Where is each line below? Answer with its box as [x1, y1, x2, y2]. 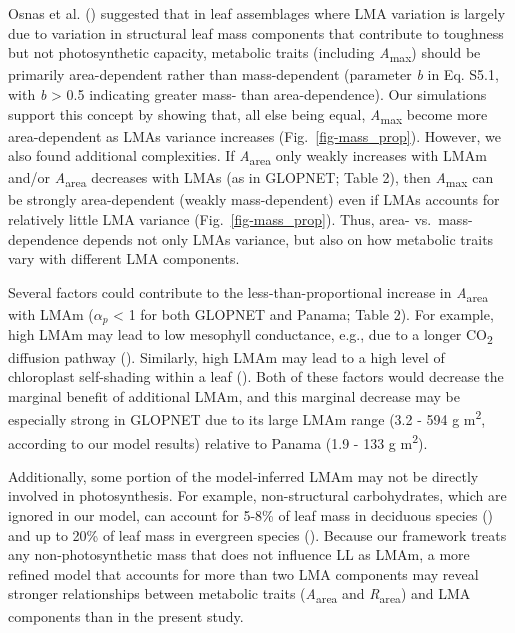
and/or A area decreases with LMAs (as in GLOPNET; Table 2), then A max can [8, 167, 494, 191]
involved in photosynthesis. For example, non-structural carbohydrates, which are [8, 485, 507, 506]
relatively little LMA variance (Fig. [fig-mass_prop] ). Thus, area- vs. [8, 209, 432, 230]
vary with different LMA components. [8, 248, 240, 269]
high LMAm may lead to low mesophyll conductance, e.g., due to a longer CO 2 [8, 324, 493, 348]
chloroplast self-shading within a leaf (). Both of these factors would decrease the [8, 366, 504, 387]
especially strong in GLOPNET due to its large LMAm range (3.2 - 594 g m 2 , [8, 406, 486, 429]
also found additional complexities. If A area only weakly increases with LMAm [8, 145, 487, 169]
